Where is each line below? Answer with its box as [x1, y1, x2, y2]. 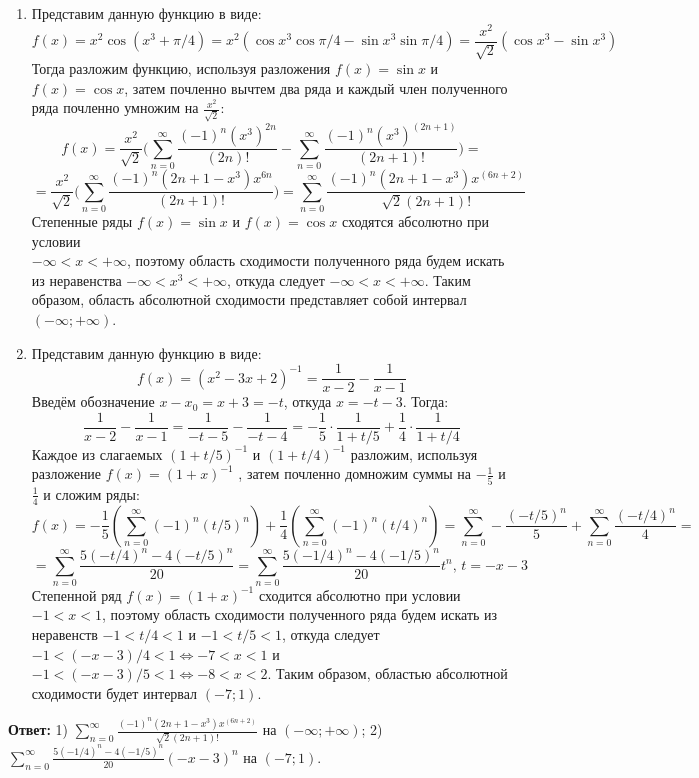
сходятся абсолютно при [341, 210, 490, 231]
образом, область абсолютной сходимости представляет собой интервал [31, 289, 467, 310]
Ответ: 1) [8, 719, 68, 740]
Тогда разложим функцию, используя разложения [31, 58, 331, 79]
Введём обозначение [31, 391, 155, 412]
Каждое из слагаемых [31, 443, 163, 464]
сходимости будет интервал [31, 682, 198, 703]
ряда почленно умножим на [31, 97, 199, 118]
